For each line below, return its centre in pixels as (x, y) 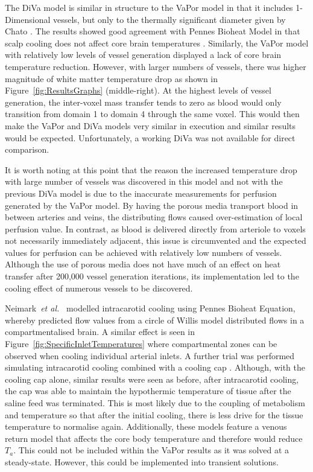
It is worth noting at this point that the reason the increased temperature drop (151, 169)
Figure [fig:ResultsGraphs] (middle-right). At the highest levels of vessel (138, 90)
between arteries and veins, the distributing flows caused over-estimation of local (154, 217)
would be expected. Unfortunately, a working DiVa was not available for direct (150, 137)
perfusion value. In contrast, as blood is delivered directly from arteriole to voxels (155, 228)
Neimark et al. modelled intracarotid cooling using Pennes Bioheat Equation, (150, 308)
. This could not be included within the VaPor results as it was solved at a (151, 450)
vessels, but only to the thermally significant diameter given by (169, 19)
